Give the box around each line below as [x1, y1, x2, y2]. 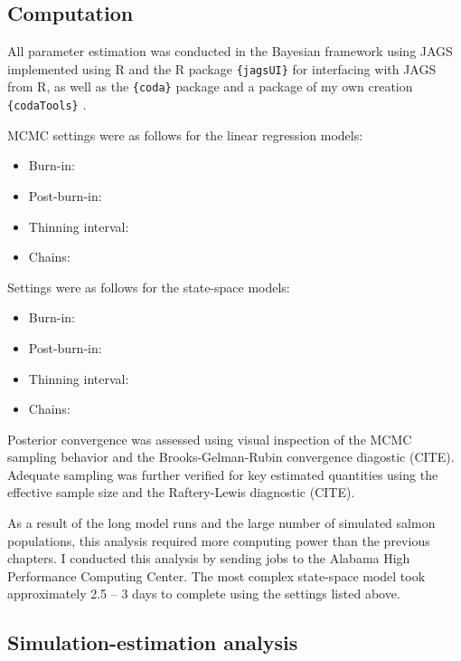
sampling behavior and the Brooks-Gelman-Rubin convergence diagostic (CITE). [7, 447, 455, 466]
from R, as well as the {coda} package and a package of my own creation [7, 77, 413, 96]
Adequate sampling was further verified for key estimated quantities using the [7, 465, 438, 484]
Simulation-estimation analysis [7, 628, 298, 656]
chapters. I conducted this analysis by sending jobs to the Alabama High [7, 549, 410, 568]
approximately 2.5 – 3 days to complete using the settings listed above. [7, 584, 400, 603]
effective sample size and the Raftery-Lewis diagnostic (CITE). [7, 483, 355, 502]
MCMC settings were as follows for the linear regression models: [7, 125, 363, 144]
